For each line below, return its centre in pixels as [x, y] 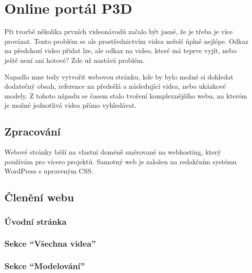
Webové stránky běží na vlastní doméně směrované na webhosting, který [113, 152]
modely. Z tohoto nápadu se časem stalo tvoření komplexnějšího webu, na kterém [126, 95]
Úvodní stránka [36, 221]
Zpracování [33, 131]
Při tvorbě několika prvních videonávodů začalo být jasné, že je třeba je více [119, 31]
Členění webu [39, 197]
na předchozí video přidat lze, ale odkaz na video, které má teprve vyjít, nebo [121, 50]
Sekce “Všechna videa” [50, 244]
